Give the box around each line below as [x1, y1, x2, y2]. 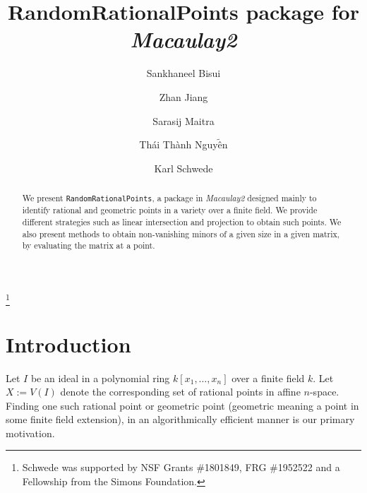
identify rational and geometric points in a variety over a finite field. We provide [22, 204, 318, 216]
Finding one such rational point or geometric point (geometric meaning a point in [6, 398, 359, 412]
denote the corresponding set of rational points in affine [60, 384, 301, 399]
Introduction [6, 329, 131, 358]
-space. [309, 384, 339, 399]
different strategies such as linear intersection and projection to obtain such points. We [22, 216, 342, 228]
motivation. [6, 425, 55, 440]
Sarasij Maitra [152, 113, 215, 128]
